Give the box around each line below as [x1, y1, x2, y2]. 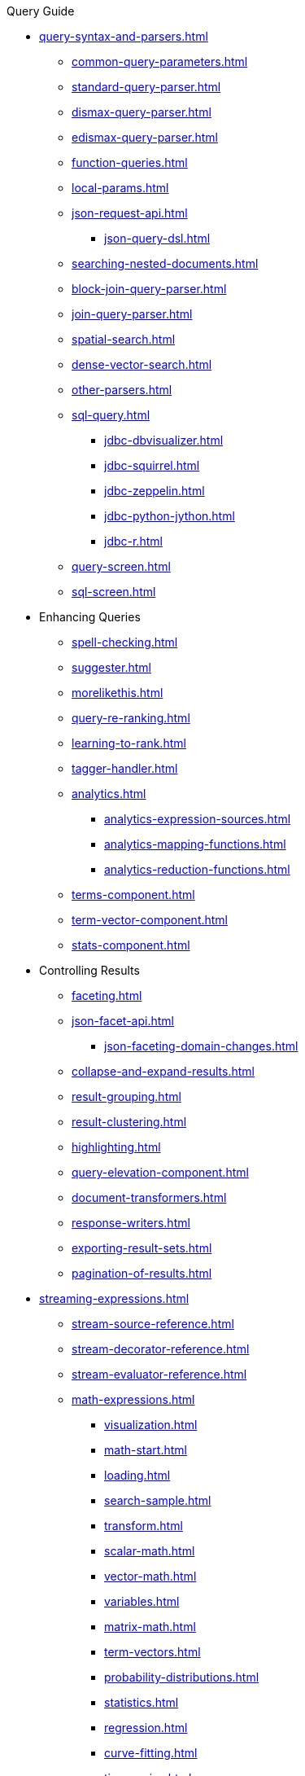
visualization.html [104, 1418, 198, 1432]
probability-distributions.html [104, 1670, 259, 1684]
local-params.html [72, 181, 169, 195]
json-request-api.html [72, 206, 188, 220]
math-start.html [104, 1443, 187, 1457]
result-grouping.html [72, 1090, 181, 1103]
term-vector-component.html [72, 913, 229, 927]
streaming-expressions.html [39, 1291, 190, 1305]
